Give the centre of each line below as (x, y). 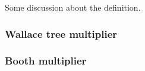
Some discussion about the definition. (73, 7)
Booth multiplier (46, 61)
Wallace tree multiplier (61, 33)
